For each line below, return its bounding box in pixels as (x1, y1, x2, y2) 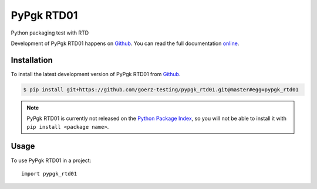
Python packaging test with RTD (11, 29, 89, 36)
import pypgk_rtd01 (21, 170, 77, 177)
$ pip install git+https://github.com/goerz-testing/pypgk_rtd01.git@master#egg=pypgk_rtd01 (23, 86, 299, 93)
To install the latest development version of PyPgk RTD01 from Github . (11, 70, 181, 77)
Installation (11, 55, 53, 65)
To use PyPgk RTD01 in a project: (11, 157, 92, 164)
